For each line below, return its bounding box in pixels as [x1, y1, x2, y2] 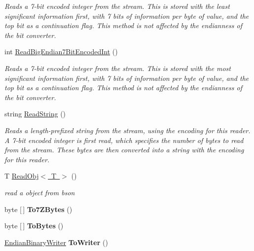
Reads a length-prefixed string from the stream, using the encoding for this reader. [4, 125, 251, 135]
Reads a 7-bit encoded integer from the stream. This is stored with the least [4, 1, 230, 11]
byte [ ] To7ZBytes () [4, 204, 73, 214]
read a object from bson [4, 187, 75, 197]
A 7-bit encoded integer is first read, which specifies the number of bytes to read [4, 135, 244, 145]
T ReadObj [4, 171, 39, 181]
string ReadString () [4, 108, 66, 119]
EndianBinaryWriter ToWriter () [4, 237, 108, 247]
